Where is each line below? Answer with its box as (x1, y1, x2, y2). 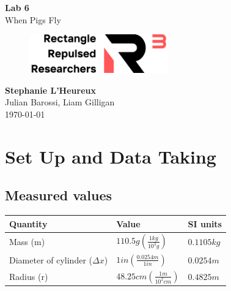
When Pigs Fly (5, 13, 61, 26)
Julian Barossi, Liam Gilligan (5, 96, 115, 108)
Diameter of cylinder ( (9, 253, 92, 266)
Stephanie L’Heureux (5, 83, 96, 96)
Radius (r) (9, 270, 48, 283)
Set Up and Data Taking (5, 143, 216, 168)
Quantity (9, 217, 48, 230)
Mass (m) (9, 235, 45, 248)
